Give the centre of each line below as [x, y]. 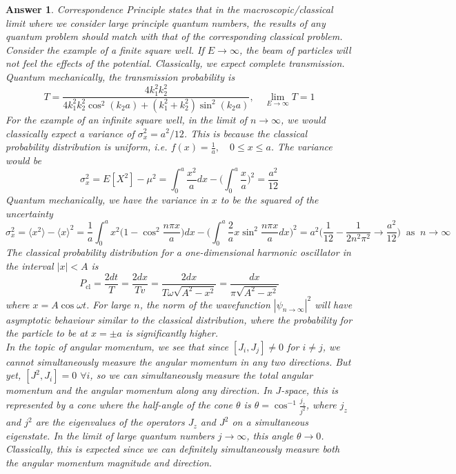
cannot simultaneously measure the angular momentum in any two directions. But [178, 361]
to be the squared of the [269, 199]
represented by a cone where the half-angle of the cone [119, 405]
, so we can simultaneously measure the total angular [201, 375]
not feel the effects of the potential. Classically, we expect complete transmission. [175, 63]
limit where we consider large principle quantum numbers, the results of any [166, 22]
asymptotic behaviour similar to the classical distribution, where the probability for [179, 319]
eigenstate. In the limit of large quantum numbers [110, 435]
